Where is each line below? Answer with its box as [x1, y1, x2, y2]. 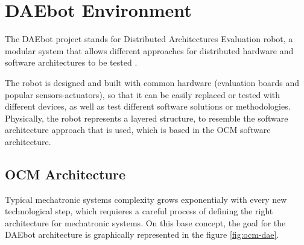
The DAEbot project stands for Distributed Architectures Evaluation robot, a [5, 33, 293, 45]
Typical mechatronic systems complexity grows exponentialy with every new [5, 193, 287, 205]
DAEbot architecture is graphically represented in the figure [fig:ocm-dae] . [5, 228, 279, 241]
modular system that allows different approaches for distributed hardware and [5, 44, 294, 57]
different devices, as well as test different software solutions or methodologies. [5, 100, 291, 113]
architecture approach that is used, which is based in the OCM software [5, 123, 271, 136]
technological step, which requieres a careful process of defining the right [5, 205, 273, 217]
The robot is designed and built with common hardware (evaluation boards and [5, 76, 300, 88]
